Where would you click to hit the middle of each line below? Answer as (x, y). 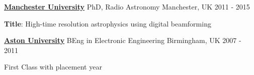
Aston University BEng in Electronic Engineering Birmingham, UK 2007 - (123, 40)
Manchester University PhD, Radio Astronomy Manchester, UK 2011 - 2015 (127, 6)
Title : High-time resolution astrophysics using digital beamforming (108, 23)
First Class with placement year (53, 67)
